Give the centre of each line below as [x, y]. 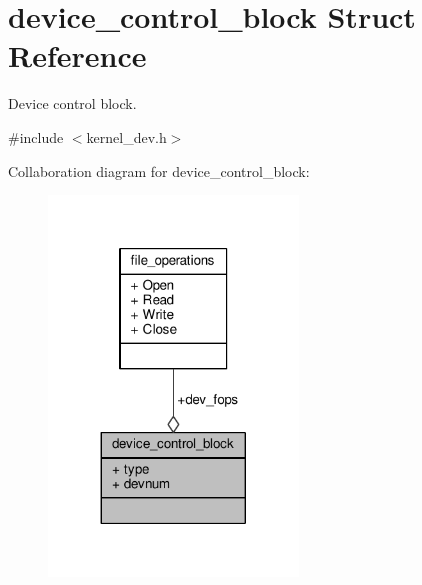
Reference [77, 55]
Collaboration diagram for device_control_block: [159, 170]
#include [36, 136]
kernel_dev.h [126, 136]
